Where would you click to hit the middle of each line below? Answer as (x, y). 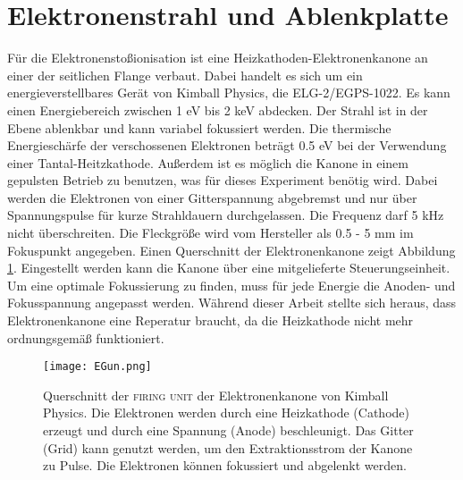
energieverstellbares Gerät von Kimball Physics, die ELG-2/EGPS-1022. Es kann (229, 93)
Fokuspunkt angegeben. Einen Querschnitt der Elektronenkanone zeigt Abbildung (231, 250)
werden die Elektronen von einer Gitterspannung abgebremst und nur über (212, 197)
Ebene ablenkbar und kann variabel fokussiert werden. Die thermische (199, 127)
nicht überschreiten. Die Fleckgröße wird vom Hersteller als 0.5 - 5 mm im (210, 233)
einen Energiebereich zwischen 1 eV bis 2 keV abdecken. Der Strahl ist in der (218, 109)
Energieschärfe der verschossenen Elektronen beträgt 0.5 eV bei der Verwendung (227, 145)
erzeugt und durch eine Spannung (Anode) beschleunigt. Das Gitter (228, 430)
